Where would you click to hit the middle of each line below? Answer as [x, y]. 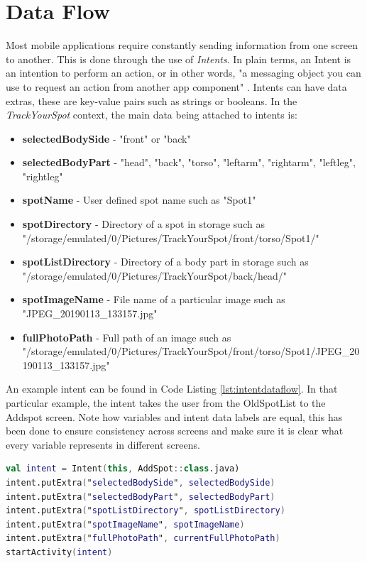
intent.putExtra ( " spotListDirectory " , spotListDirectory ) [146, 511]
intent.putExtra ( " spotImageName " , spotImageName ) [125, 524]
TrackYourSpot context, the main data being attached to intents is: [152, 115]
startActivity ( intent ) [59, 552]
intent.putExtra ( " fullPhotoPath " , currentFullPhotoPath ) [143, 539]
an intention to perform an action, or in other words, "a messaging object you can [183, 73]
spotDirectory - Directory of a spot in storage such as [143, 224]
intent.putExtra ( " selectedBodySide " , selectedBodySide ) [141, 482]
